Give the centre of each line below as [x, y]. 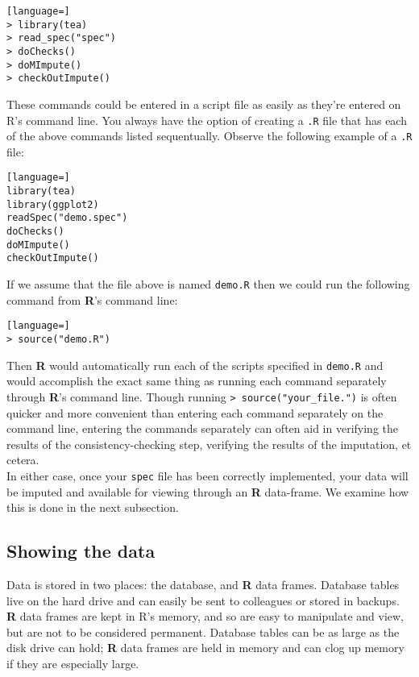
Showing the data [81, 551]
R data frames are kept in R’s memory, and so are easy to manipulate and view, [205, 616]
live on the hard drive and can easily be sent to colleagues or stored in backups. [203, 600]
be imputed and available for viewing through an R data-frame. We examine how [208, 491]
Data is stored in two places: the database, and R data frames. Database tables [203, 584]
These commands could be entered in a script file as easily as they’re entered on [204, 104]
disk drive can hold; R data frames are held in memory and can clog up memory [205, 648]
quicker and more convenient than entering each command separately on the [195, 412]
